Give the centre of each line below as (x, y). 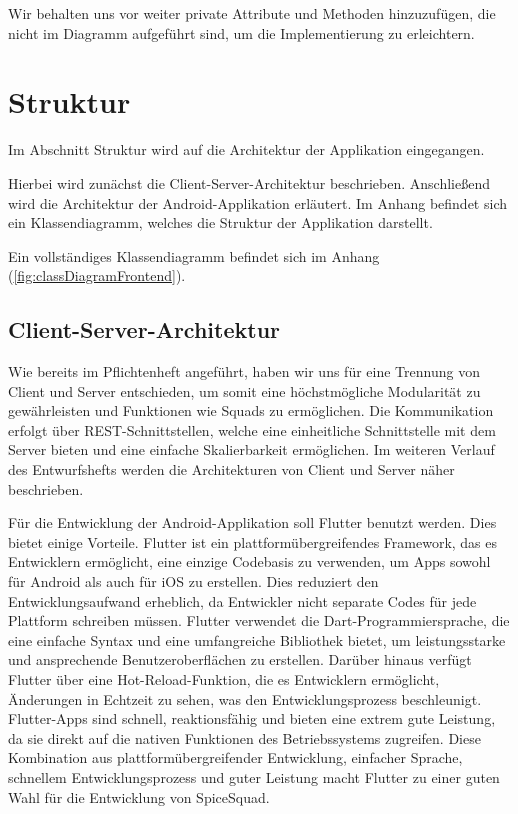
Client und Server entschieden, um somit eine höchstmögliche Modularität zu (244, 390)
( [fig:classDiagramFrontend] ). (97, 275)
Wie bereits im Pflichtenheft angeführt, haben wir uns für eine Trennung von (244, 371)
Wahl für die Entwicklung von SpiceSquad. (139, 796)
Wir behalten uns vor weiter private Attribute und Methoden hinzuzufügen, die (252, 13)
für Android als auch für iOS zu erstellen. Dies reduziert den (193, 581)
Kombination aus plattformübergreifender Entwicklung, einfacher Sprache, (235, 757)
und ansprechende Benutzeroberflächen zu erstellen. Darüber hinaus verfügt (240, 659)
